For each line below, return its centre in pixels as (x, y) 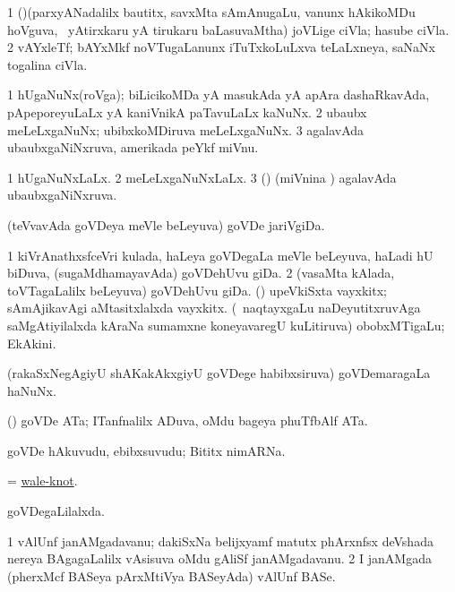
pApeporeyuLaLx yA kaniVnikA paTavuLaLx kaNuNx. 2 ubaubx (187, 112)
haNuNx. (32, 390)
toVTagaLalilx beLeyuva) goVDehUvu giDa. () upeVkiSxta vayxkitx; (197, 290)
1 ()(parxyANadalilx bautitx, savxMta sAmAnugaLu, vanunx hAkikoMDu (211, 12)
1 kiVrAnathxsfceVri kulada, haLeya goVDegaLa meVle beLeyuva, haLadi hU (220, 255)
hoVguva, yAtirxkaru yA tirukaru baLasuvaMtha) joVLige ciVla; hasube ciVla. (228, 29)
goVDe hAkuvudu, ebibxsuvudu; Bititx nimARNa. (146, 450)
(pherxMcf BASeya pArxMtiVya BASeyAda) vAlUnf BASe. (172, 575)
